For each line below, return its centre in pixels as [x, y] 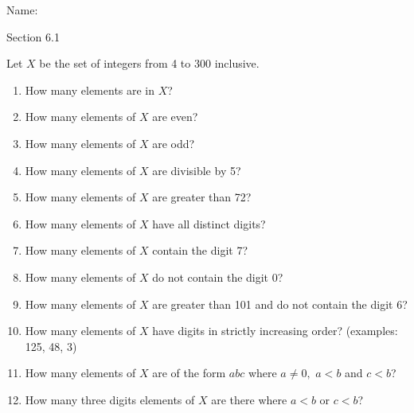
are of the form [189, 373]
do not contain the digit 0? [218, 277]
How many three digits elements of [110, 399]
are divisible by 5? [197, 170]
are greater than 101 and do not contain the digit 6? [280, 304]
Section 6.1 [33, 36]
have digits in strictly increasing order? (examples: [275, 331]
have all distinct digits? [209, 223]
